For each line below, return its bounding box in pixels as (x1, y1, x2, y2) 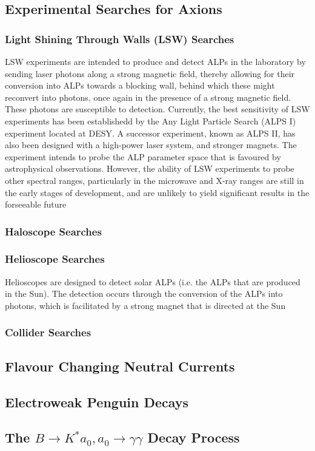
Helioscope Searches (5, 251, 105, 266)
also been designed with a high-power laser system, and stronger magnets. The (5, 138, 297, 151)
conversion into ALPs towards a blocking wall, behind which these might (5, 79, 275, 92)
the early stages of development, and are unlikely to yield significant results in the (5, 186, 310, 198)
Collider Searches (5, 325, 91, 340)
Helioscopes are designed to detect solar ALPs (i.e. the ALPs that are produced (5, 275, 300, 288)
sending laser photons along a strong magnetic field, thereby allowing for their (5, 67, 295, 80)
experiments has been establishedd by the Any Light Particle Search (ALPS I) (5, 114, 296, 127)
